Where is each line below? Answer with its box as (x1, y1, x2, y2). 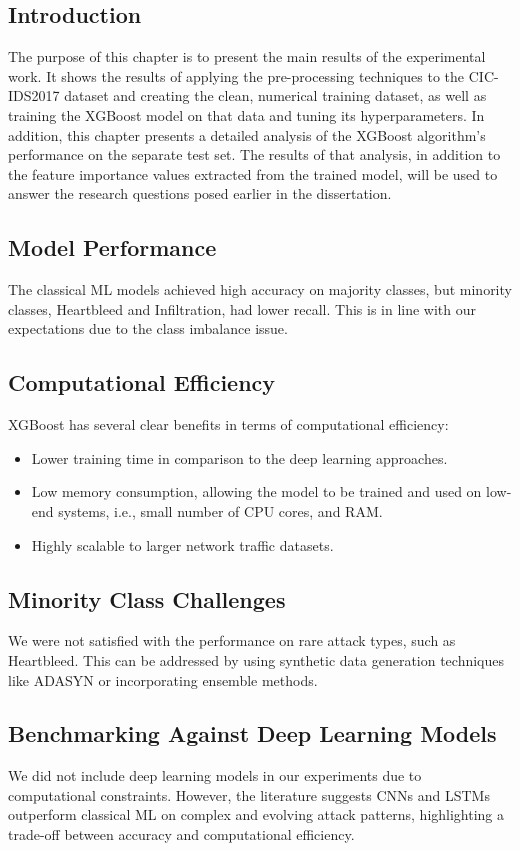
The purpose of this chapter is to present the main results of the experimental (8, 46, 486, 67)
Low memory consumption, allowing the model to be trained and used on (31, 481, 482, 502)
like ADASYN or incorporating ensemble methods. (8, 669, 318, 690)
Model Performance (8, 232, 217, 263)
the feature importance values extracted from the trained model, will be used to (8, 163, 498, 184)
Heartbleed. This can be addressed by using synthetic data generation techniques (8, 649, 505, 670)
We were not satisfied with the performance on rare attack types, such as (8, 630, 456, 651)
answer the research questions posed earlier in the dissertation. (8, 183, 392, 204)
